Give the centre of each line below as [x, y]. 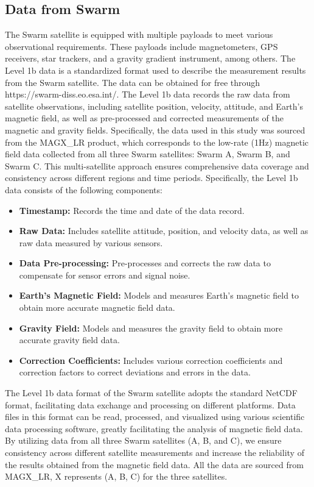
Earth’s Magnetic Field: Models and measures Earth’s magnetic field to [159, 295]
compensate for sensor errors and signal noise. [105, 275]
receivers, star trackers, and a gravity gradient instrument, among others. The [150, 58]
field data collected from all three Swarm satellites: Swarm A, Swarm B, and [148, 154]
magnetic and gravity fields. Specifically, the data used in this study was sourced [155, 130]
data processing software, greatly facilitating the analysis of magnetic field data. [154, 428]
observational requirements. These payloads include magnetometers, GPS [141, 46]
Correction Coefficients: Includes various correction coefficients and [151, 360]
